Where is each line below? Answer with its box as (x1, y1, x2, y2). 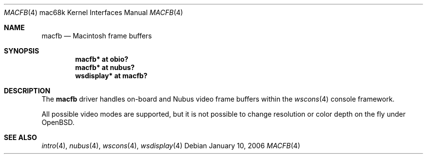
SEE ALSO (4, 133, 37, 141)
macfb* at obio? (75, 55, 129, 63)
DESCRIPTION (4, 87, 51, 95)
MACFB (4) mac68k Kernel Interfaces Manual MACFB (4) (4, 8, 183, 17)
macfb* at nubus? (75, 63, 135, 71)
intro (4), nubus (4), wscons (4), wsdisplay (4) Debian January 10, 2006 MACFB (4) (41, 141, 300, 150)
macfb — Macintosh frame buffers (41, 32, 152, 40)
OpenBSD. (41, 118, 75, 126)
